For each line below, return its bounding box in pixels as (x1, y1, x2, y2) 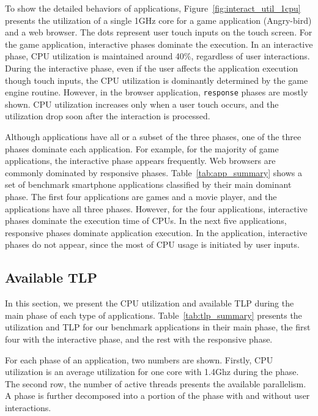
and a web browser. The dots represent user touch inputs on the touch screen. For (5, 26, 312, 39)
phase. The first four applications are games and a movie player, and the (5, 190, 277, 202)
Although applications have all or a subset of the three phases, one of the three (5, 130, 301, 143)
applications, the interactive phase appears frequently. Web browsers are (5, 154, 276, 167)
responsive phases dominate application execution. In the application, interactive (5, 226, 308, 239)
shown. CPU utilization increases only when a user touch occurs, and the (5, 97, 279, 110)
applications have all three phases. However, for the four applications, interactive (5, 202, 308, 215)
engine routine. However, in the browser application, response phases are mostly (5, 86, 308, 98)
